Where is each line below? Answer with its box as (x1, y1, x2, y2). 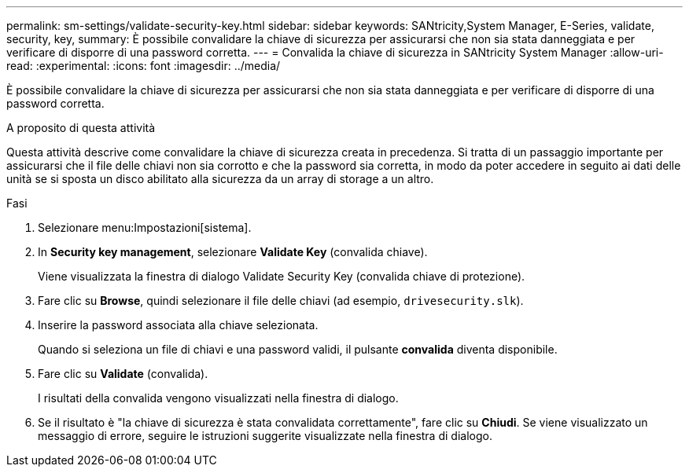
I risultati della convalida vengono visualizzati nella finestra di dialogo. (38, 391, 399, 405)
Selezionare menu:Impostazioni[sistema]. (38, 221, 252, 234)
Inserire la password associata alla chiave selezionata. (38, 318, 319, 332)
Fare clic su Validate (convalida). (38, 367, 208, 380)
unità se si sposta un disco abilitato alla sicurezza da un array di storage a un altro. (6, 172, 434, 185)
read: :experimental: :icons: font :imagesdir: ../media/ (6, 59, 281, 72)
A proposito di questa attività (6, 121, 156, 134)
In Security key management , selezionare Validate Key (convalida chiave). (38, 245, 428, 258)
